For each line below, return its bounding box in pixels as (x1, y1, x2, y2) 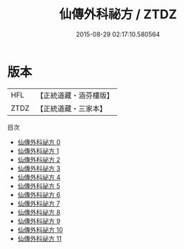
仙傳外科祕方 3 (17, 164, 61, 173)
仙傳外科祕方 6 (17, 190, 61, 198)
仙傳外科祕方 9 (17, 217, 61, 225)
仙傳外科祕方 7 (17, 199, 60, 208)
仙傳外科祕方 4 (17, 173, 61, 181)
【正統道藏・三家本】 (36, 103, 107, 113)
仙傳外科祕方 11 (17, 234, 62, 243)
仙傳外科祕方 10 (17, 225, 63, 234)
